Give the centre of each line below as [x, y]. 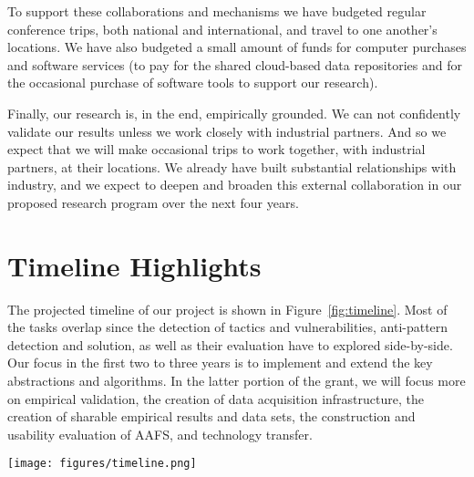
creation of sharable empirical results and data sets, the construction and [211, 416]
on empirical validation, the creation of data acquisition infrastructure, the [216, 398]
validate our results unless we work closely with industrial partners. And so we [227, 131]
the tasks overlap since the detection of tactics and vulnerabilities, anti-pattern [228, 327]
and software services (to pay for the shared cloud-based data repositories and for [235, 64]
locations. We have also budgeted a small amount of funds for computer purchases [237, 47]
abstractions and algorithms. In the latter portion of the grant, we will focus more [237, 381]
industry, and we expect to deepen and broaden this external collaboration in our [235, 185]
